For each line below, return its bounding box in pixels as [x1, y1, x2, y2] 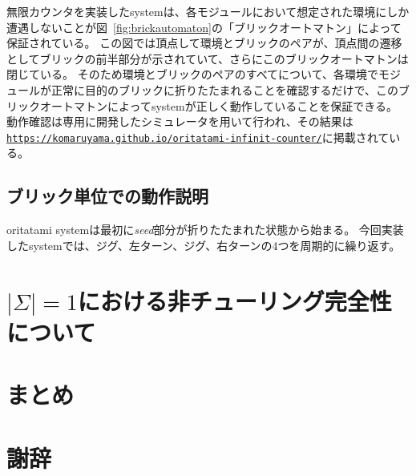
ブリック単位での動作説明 [6, 184, 208, 208]
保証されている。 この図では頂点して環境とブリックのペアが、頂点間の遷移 [6, 34, 402, 51]
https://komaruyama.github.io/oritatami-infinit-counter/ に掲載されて [6, 128, 390, 145]
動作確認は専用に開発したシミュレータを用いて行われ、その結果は [6, 113, 353, 130]
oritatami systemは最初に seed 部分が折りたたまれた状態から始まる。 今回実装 [6, 221, 404, 238]
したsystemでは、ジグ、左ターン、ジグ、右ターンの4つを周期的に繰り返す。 [6, 236, 401, 253]
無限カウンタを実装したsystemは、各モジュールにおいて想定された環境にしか [6, 3, 410, 19]
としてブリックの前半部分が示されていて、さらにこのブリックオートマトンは [6, 50, 409, 67]
